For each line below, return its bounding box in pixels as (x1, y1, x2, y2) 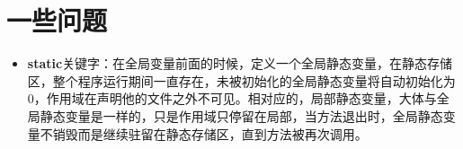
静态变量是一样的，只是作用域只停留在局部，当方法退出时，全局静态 (40, 106, 443, 125)
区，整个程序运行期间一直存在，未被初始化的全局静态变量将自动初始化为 (27, 71, 456, 90)
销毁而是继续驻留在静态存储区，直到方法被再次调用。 (52, 124, 368, 143)
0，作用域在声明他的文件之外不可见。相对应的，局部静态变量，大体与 (27, 89, 437, 108)
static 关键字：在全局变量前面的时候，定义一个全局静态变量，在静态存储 (27, 54, 453, 73)
